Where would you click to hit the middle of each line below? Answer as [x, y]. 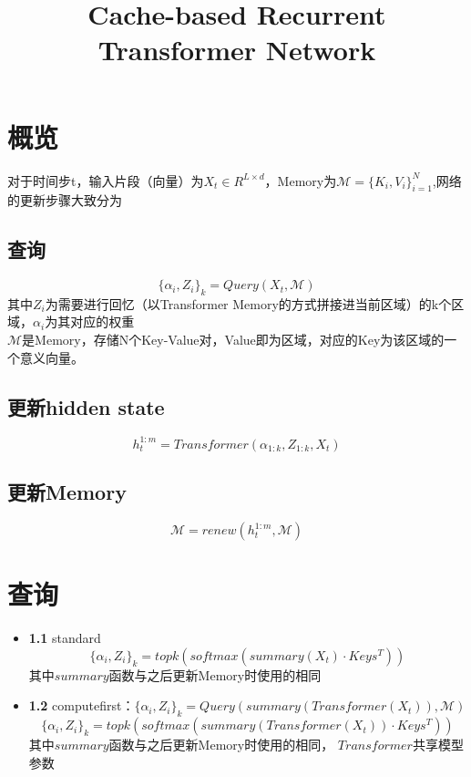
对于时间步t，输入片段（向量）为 [106, 180]
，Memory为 [301, 180]
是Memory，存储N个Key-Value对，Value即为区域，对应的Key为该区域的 [233, 340]
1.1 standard [65, 638]
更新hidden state [86, 406]
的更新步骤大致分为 [65, 200]
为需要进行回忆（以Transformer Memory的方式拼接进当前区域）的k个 [248, 303]
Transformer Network [237, 50]
